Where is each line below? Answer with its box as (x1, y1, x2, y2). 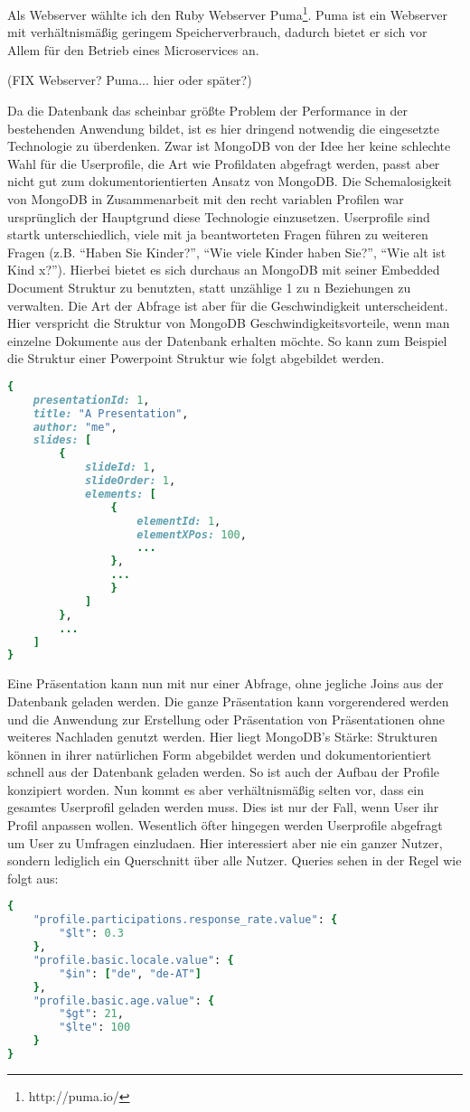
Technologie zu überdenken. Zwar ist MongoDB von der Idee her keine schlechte (7, 136, 451, 155)
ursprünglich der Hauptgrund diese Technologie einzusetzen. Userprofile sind (7, 207, 430, 226)
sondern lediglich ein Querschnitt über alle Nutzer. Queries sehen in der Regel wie (7, 851, 462, 870)
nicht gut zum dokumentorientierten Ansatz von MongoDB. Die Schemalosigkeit (7, 172, 452, 191)
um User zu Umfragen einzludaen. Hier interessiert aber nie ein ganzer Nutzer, (7, 833, 443, 852)
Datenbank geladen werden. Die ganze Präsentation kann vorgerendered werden (7, 691, 449, 710)
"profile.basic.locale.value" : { (33, 953, 234, 967)
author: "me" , (33, 420, 117, 434)
